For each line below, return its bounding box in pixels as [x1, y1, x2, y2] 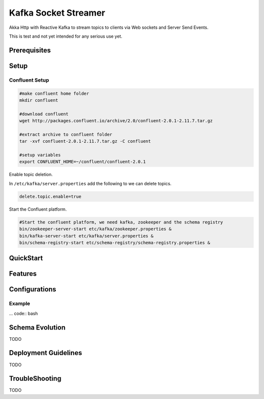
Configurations [9, 285, 56, 293]
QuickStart [9, 254, 44, 263]
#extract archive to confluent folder [19, 132, 112, 137]
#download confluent [19, 111, 68, 117]
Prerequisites [9, 46, 51, 54]
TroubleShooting [9, 375, 62, 383]
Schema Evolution [9, 323, 66, 332]
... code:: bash [9, 310, 38, 316]
